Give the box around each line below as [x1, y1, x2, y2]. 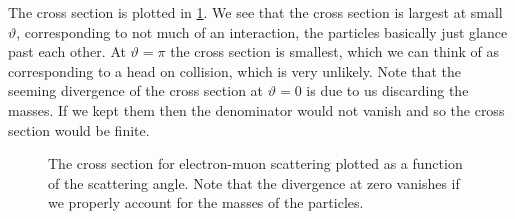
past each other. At [8, 41, 126, 62]
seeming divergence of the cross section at [8, 80, 264, 101]
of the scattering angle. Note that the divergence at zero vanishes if [48, 172, 460, 193]
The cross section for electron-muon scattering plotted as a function [48, 153, 463, 174]
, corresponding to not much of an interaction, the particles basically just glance [16, 21, 508, 42]
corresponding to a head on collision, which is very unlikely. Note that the [8, 60, 462, 81]
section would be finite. [8, 119, 150, 140]
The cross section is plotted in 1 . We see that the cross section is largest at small [8, 2, 503, 22]
